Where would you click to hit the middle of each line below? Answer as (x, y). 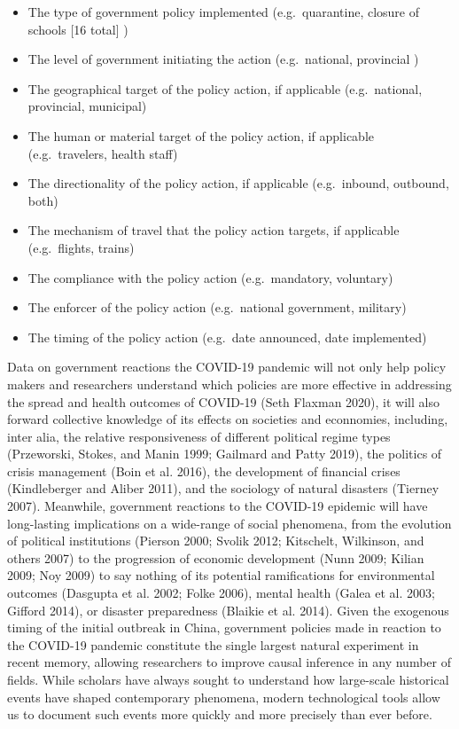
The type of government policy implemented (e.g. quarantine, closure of (223, 12)
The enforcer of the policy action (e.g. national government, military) (217, 307)
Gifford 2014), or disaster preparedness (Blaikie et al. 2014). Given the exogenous (228, 610)
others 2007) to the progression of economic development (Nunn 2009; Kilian (216, 557)
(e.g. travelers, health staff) (103, 153)
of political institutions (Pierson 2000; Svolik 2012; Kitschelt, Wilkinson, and (216, 541)
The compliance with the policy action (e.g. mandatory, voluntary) (210, 277)
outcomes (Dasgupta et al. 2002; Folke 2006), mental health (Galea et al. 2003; (221, 593)
